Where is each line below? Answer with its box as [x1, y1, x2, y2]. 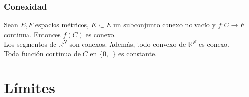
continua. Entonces [4, 29, 61, 39]
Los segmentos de [4, 39, 56, 49]
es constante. [118, 48, 157, 58]
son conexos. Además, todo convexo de [69, 39, 186, 49]
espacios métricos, [35, 20, 89, 30]
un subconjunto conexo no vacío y [113, 20, 216, 30]
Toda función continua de [4, 48, 81, 58]
